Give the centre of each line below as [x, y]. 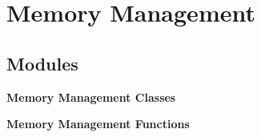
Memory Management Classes [91, 97]
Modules [42, 63]
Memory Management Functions [98, 124]
